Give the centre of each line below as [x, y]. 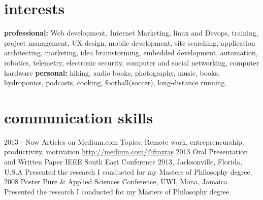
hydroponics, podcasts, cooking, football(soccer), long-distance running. [116, 82]
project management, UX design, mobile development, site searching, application [130, 42]
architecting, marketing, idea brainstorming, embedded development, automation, [131, 53]
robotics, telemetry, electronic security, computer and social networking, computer [132, 62]
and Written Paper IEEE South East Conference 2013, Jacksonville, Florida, [123, 161]
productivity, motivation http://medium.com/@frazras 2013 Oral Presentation [126, 152]
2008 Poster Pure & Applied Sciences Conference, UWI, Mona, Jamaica [116, 181]
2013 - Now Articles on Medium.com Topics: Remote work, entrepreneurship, [124, 141]
